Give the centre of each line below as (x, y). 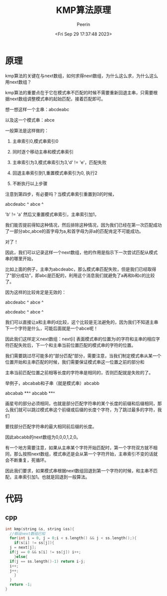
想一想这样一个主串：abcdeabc (37, 109)
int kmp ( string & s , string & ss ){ (40, 529)
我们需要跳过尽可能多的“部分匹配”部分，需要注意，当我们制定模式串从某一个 (83, 356)
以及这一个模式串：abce (30, 120)
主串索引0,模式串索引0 (35, 141)
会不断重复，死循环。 (27, 460)
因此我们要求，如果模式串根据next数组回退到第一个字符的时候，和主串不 (79, 470)
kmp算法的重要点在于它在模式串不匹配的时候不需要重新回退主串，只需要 (79, 92)
